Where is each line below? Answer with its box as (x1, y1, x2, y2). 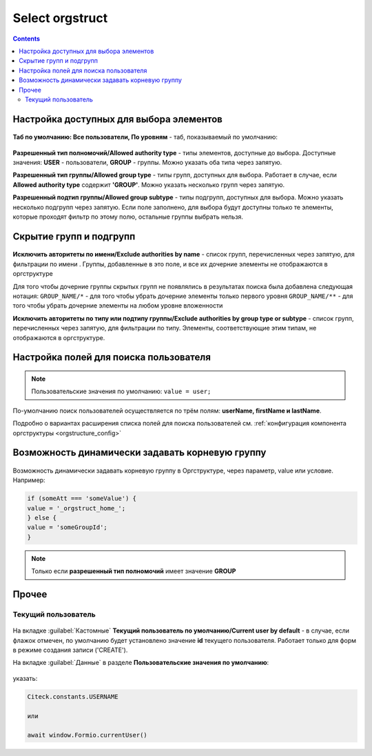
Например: (12, 476, 45, 484)
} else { (27, 514, 57, 522)
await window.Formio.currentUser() (27, 731, 147, 739)
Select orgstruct (12, 10, 108, 26)
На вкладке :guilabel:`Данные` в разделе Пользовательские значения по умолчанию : (12, 659, 269, 667)
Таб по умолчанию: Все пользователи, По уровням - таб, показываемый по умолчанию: (12, 133, 278, 141)
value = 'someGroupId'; (27, 524, 108, 531)
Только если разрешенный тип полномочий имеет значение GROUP (31, 567, 236, 575)
